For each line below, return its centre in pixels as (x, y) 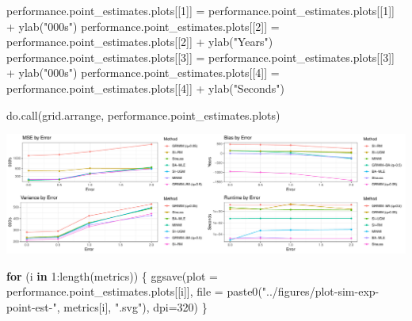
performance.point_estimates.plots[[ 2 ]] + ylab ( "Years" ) (140, 42)
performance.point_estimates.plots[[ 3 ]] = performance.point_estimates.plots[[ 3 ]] (200, 57)
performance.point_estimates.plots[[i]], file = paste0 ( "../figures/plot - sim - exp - (193, 291)
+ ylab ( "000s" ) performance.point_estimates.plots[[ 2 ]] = (143, 26)
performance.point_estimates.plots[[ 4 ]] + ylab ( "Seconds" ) (145, 88)
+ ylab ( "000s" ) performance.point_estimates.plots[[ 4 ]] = (143, 73)
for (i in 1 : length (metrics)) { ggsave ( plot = (112, 275)
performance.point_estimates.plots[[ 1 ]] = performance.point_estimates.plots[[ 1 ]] (200, 10)
